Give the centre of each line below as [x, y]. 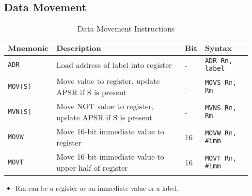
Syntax [218, 48]
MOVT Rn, [221, 158]
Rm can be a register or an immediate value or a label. [97, 188]
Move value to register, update [108, 81]
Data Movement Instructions [126, 29]
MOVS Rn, [221, 83]
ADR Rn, [219, 61]
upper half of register [92, 168]
